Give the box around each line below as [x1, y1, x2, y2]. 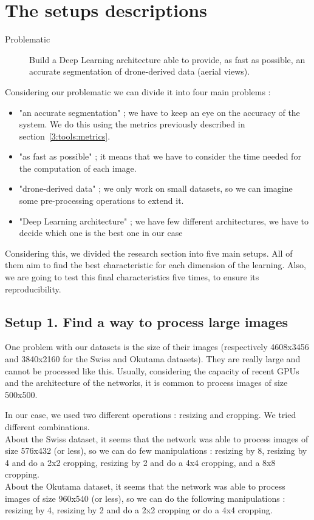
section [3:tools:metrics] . [19, 129, 111, 142]
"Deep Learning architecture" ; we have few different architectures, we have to [19, 214, 309, 227]
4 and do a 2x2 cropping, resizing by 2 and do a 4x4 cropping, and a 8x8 [5, 456, 276, 468]
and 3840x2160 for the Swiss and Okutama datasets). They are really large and [5, 353, 301, 365]
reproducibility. [5, 282, 61, 295]
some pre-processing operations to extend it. [19, 194, 184, 207]
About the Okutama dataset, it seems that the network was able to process [5, 479, 285, 492]
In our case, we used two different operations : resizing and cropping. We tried [5, 408, 296, 421]
